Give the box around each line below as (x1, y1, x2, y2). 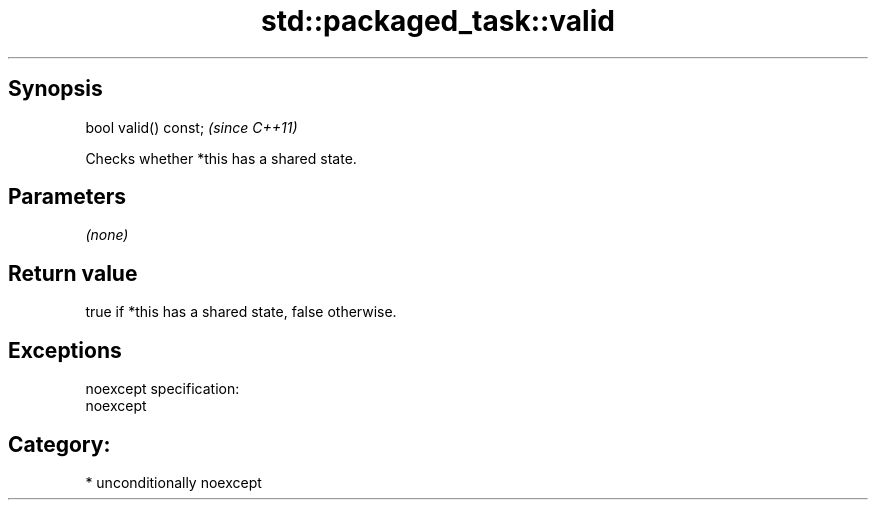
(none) (85, 226, 129, 244)
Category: (8, 431, 111, 457)
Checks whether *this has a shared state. (85, 149, 357, 167)
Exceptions (8, 337, 122, 363)
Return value (8, 260, 138, 286)
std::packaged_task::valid (261, 4, 615, 38)
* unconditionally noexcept (85, 473, 262, 491)
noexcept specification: (85, 380, 240, 398)
